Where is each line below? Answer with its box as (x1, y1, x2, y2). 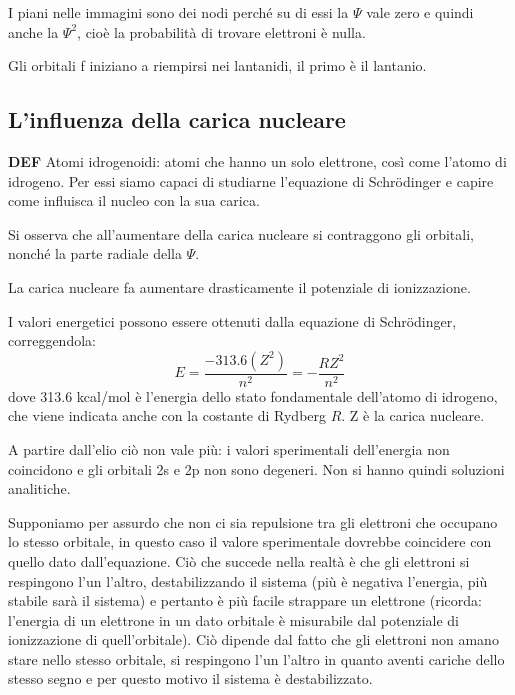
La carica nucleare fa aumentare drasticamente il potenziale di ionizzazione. (8, 276, 471, 297)
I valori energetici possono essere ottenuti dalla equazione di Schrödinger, (8, 310, 457, 331)
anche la (8, 21, 59, 42)
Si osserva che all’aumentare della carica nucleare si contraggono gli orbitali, (8, 223, 474, 244)
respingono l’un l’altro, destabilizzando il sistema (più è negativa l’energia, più (8, 570, 488, 591)
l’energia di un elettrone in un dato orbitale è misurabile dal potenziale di (8, 609, 459, 630)
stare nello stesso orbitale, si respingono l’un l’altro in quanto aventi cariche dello (8, 648, 505, 669)
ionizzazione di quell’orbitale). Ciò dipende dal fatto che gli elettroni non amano (8, 629, 499, 650)
